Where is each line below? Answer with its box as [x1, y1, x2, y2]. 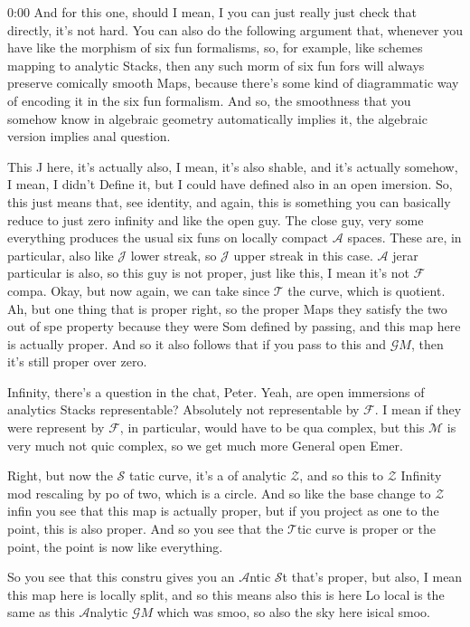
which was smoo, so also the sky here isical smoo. [156, 603, 430, 622]
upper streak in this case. [233, 245, 373, 264]
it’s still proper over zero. [7, 352, 147, 371]
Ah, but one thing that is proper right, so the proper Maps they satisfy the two [7, 299, 447, 318]
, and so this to [299, 466, 384, 485]
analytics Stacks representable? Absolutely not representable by [7, 400, 360, 419]
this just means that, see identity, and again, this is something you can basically [7, 192, 451, 211]
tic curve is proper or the [296, 519, 436, 538]
